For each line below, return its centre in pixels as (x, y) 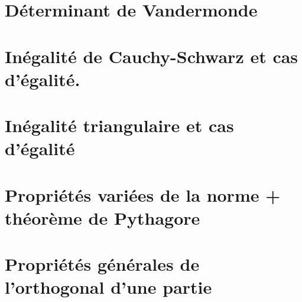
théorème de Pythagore (103, 217)
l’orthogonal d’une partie (108, 287)
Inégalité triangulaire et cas (119, 125)
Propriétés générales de (102, 264)
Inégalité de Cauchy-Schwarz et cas (152, 56)
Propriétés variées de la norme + (143, 194)
